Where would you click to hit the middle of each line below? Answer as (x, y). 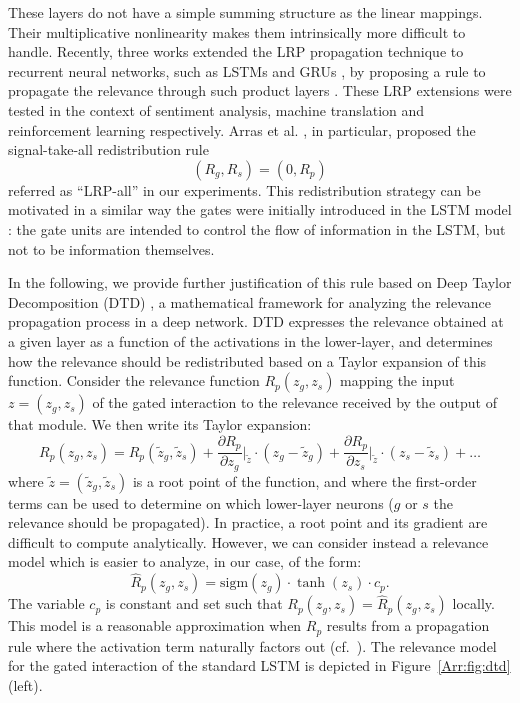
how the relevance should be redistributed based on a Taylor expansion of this (247, 360)
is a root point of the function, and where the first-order (304, 480)
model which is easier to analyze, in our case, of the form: (185, 561)
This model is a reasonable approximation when (155, 625)
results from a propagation (408, 625)
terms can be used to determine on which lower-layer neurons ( (201, 502)
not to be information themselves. (111, 248)
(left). (25, 685)
